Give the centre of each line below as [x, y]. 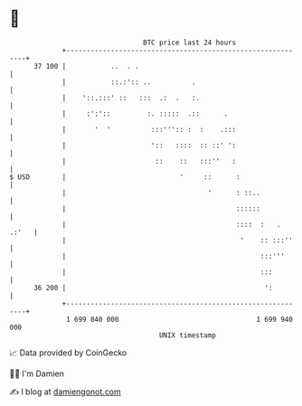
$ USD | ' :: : [125, 177]
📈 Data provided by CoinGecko [68, 353]
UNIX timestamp [188, 335]
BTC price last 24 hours [190, 42]
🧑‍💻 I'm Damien [37, 373]
